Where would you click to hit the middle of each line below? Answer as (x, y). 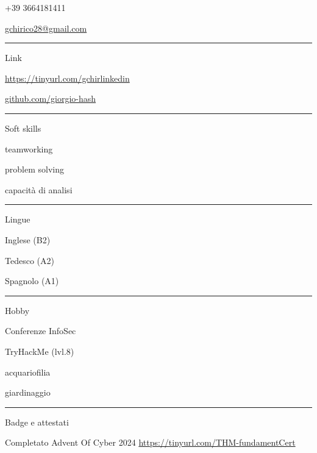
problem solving (34, 169)
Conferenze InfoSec (41, 331)
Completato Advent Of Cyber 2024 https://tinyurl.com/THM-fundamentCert (150, 442)
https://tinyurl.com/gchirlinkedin (67, 78)
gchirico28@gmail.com (46, 28)
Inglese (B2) (28, 239)
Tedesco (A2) (30, 260)
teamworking (29, 148)
